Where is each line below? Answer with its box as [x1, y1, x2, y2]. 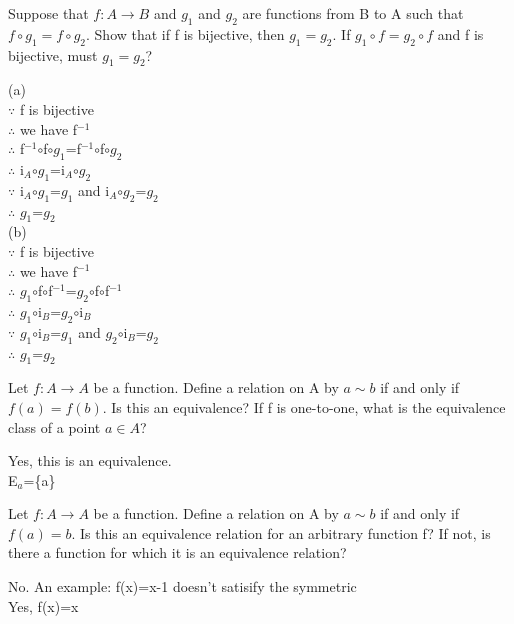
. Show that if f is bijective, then [86, 23, 285, 44]
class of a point [8, 416, 101, 437]
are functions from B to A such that [242, 3, 464, 23]
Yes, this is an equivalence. [8, 450, 172, 471]
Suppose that [8, 3, 89, 23]
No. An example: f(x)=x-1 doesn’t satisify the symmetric [8, 576, 357, 597]
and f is [437, 23, 484, 44]
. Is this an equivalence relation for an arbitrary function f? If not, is [71, 522, 491, 543]
